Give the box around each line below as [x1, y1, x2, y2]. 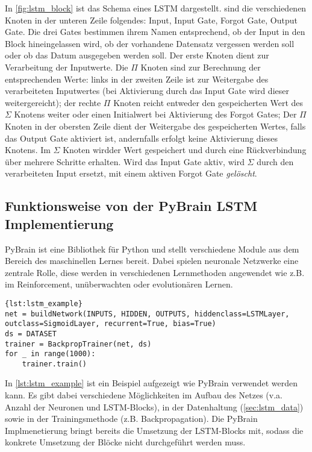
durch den [257, 155, 294, 168]
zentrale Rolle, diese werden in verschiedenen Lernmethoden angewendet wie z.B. [5, 266, 305, 278]
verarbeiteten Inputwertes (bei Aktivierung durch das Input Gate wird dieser [5, 84, 289, 97]
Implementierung [5, 214, 114, 233]
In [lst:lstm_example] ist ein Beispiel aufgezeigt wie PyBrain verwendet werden [5, 377, 298, 389]
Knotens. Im [5, 143, 51, 156]
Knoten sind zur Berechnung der [140, 60, 261, 73]
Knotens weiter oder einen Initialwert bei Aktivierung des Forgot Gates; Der [14, 108, 297, 121]
